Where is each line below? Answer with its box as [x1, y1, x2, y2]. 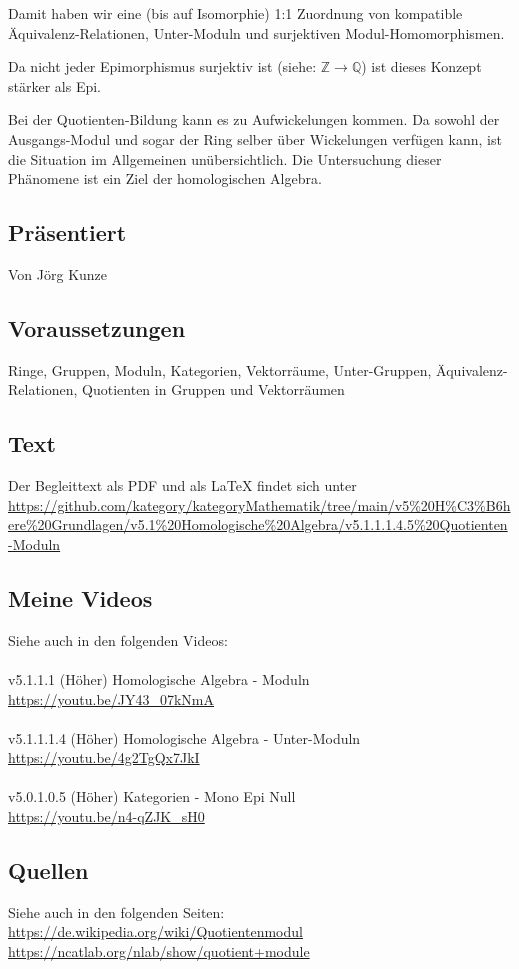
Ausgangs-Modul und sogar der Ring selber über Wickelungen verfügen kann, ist [8, 128, 502, 149]
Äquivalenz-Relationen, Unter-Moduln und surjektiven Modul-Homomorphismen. [8, 22, 505, 43]
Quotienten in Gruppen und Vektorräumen [82, 379, 345, 400]
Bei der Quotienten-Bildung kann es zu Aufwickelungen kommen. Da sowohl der [8, 109, 500, 130]
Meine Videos [8, 582, 153, 613]
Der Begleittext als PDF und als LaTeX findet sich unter [8, 475, 357, 496]
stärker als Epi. [8, 75, 101, 96]
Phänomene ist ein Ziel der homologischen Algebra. [8, 168, 322, 189]
